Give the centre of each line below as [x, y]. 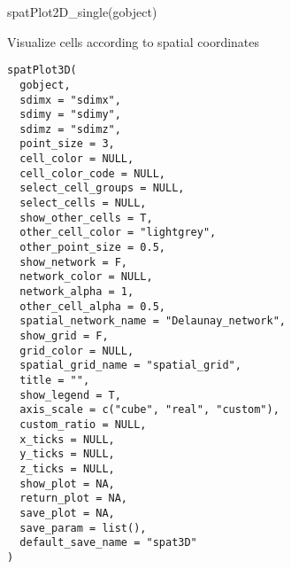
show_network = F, [74, 262]
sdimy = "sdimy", [70, 115]
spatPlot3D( [42, 70]
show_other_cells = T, [86, 218]
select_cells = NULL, [83, 203]
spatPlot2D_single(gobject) [82, 12]
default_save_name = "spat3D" [108, 543]
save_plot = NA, [67, 513]
